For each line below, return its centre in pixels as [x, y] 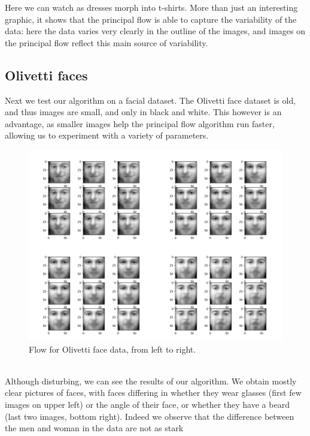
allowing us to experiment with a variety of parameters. [107, 135]
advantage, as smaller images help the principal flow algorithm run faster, [140, 123]
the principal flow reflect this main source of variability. [107, 42]
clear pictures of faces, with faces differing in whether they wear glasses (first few [153, 393]
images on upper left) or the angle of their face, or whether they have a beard [147, 404]
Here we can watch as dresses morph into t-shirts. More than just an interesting [151, 7]
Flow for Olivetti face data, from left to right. [113, 349]
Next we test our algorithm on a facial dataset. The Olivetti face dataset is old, [151, 100]
